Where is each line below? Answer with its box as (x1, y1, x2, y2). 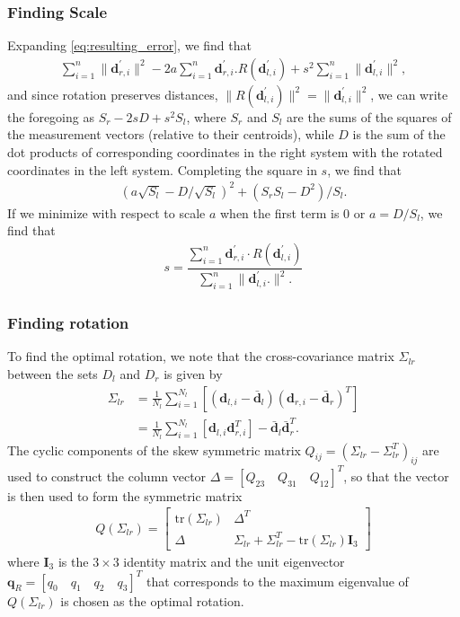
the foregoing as (7, 107, 94, 126)
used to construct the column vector (7, 466, 207, 485)
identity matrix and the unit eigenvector (123, 551, 345, 570)
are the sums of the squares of (287, 107, 452, 126)
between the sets (7, 364, 98, 383)
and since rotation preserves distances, (7, 84, 218, 103)
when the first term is (219, 203, 340, 222)
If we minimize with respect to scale (7, 203, 206, 222)
